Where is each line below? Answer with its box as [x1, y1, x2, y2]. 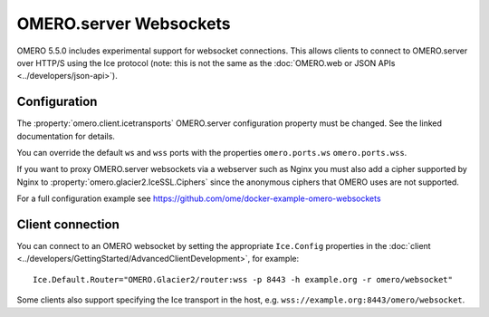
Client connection [16, 217, 120, 232]
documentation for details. [16, 130, 115, 141]
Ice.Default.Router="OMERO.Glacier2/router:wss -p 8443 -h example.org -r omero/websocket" [33, 274, 453, 284]
